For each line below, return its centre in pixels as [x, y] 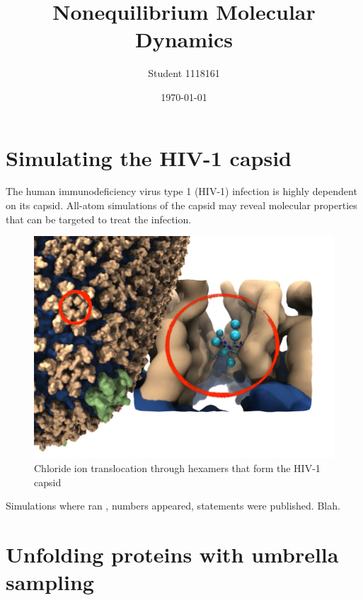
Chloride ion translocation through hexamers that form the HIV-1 [177, 468]
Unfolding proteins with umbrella [172, 554]
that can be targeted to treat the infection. [99, 219]
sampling [50, 582]
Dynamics [184, 39]
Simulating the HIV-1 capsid [149, 157]
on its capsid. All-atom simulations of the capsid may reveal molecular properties [181, 205]
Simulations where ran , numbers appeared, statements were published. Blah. [173, 506]
